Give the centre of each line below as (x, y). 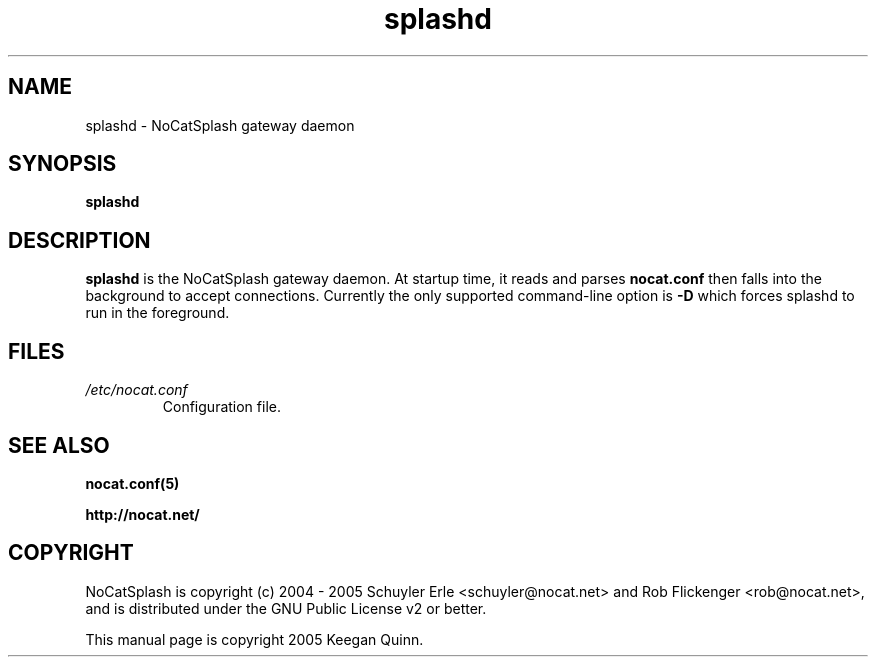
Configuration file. (221, 407)
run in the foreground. (157, 313)
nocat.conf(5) (132, 483)
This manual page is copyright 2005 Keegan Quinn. (254, 639)
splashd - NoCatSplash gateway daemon (220, 125)
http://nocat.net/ (142, 514)
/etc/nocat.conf (136, 390)
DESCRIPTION (79, 240)
